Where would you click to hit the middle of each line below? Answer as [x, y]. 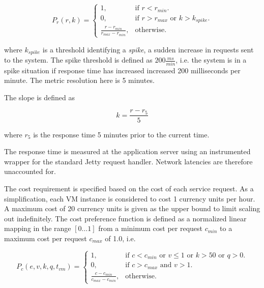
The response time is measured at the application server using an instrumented [127, 151]
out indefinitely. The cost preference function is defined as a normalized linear [125, 218]
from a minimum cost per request [151, 228]
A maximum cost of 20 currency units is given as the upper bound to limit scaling [132, 208]
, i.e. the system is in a [211, 60]
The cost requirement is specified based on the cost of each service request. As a [129, 188]
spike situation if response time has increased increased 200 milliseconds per [122, 70]
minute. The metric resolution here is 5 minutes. [79, 80]
